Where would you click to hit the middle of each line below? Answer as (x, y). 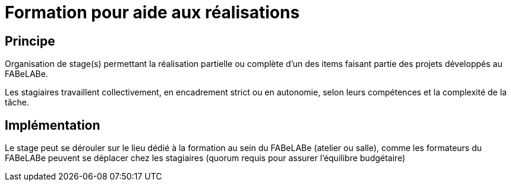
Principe (30, 41)
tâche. (17, 102)
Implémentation (53, 125)
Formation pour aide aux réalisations (152, 12)
